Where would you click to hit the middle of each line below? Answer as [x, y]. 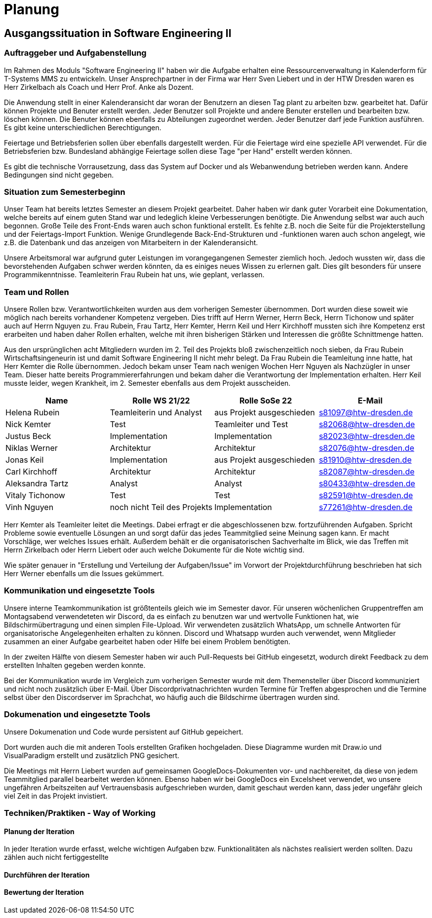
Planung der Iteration [39, 831]
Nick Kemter [28, 424]
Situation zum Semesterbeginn [65, 192]
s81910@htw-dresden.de [365, 460]
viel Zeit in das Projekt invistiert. [56, 796]
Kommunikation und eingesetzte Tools [79, 591]
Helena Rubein [33, 413]
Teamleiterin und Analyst [156, 413]
